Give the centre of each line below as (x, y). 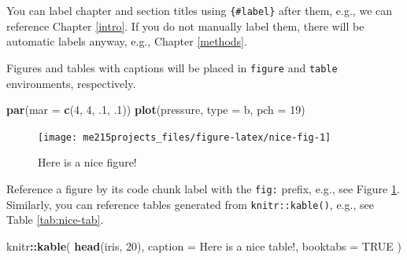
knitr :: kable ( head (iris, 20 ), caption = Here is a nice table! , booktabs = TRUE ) (204, 245)
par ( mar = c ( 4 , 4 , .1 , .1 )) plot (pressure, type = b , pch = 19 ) (156, 110)
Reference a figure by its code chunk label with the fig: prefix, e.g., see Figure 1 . (203, 188)
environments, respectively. (71, 83)
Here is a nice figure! (87, 162)
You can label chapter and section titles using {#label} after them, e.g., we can (200, 10)
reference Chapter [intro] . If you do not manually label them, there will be (185, 26)
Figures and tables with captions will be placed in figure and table (172, 67)
